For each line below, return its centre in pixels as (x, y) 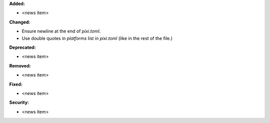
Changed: (20, 22)
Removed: (20, 65)
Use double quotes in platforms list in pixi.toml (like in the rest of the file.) (97, 38)
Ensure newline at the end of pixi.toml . (61, 31)
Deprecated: (22, 47)
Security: (19, 102)
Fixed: (16, 84)
